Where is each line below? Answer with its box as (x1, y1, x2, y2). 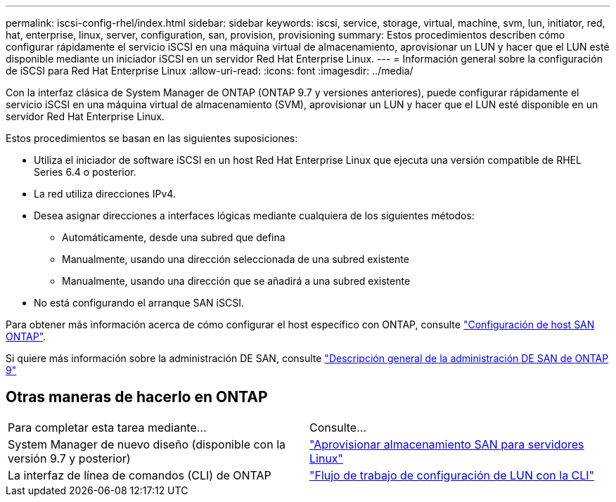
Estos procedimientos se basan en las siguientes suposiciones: (6, 132, 298, 144)
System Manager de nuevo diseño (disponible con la (8, 437, 286, 451)
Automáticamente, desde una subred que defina (62, 231, 285, 243)
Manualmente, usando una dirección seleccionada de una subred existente (62, 253, 409, 265)
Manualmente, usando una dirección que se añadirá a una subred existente (62, 275, 411, 287)
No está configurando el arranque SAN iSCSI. (34, 297, 244, 309)
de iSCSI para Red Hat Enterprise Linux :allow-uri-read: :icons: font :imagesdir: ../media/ (6, 65, 413, 77)
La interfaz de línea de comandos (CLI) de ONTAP (8, 468, 271, 482)
